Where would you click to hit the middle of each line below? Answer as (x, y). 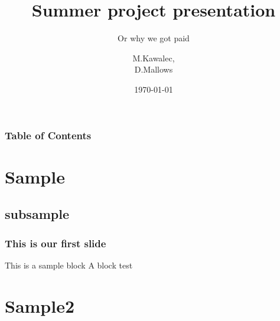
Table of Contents (48, 135)
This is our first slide (56, 243)
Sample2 (40, 305)
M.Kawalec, (154, 58)
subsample (37, 214)
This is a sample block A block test (69, 265)
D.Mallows (154, 69)
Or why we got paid (154, 38)
